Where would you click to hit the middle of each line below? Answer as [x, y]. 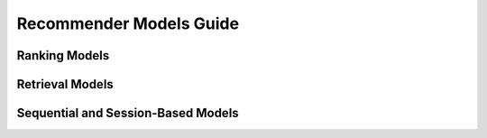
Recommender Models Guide [128, 23]
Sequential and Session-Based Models [128, 113]
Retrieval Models [65, 84]
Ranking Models [63, 55]
